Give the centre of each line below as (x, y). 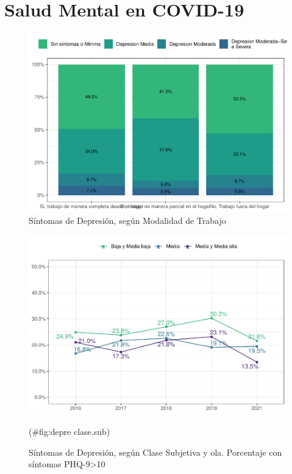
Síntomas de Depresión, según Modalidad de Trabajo (127, 221)
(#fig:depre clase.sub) (69, 431)
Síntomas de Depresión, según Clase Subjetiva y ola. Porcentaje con (155, 452)
